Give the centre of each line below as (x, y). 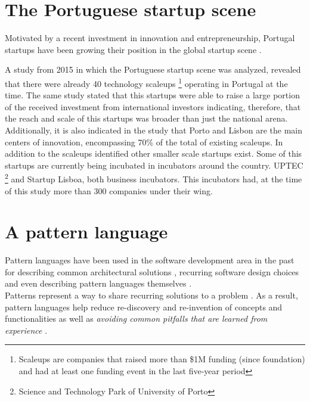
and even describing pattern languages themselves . (98, 283)
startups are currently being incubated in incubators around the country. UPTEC (154, 165)
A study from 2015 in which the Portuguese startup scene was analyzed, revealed (153, 69)
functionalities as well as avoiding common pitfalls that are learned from (136, 318)
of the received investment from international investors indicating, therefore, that (153, 106)
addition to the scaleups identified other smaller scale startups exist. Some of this (154, 153)
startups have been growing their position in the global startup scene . (133, 49)
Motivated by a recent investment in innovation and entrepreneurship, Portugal (150, 38)
